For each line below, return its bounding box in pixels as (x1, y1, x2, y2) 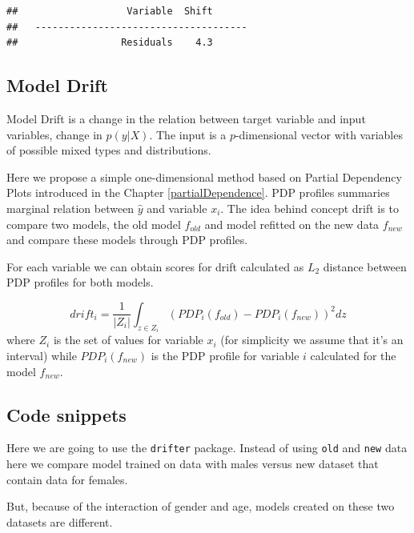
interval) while (6, 347, 77, 363)
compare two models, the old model (6, 215, 181, 232)
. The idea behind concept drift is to (220, 199, 399, 216)
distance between (323, 258, 407, 275)
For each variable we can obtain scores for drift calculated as (6, 258, 304, 275)
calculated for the (310, 347, 396, 363)
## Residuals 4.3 (6, 37, 213, 49)
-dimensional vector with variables (235, 126, 403, 142)
